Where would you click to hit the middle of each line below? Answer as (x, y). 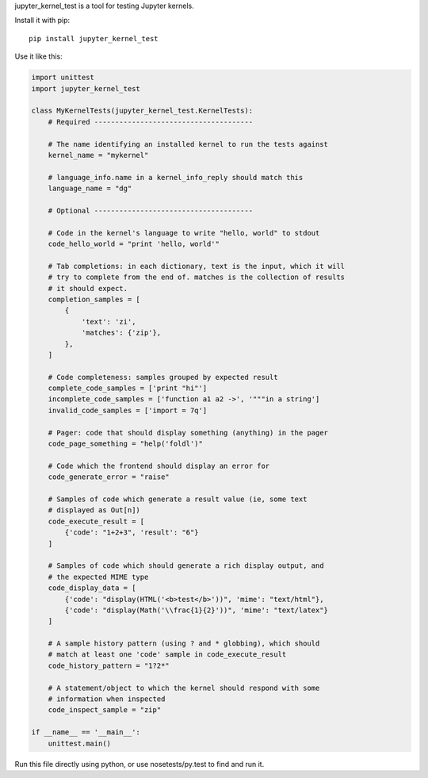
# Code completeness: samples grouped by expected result (163, 377)
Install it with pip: (42, 21)
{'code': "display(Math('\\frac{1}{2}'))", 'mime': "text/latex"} (197, 610)
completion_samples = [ (94, 299)
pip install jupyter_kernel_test (94, 38)
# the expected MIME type (98, 577)
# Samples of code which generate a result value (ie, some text (178, 499)
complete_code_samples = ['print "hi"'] (128, 388)
